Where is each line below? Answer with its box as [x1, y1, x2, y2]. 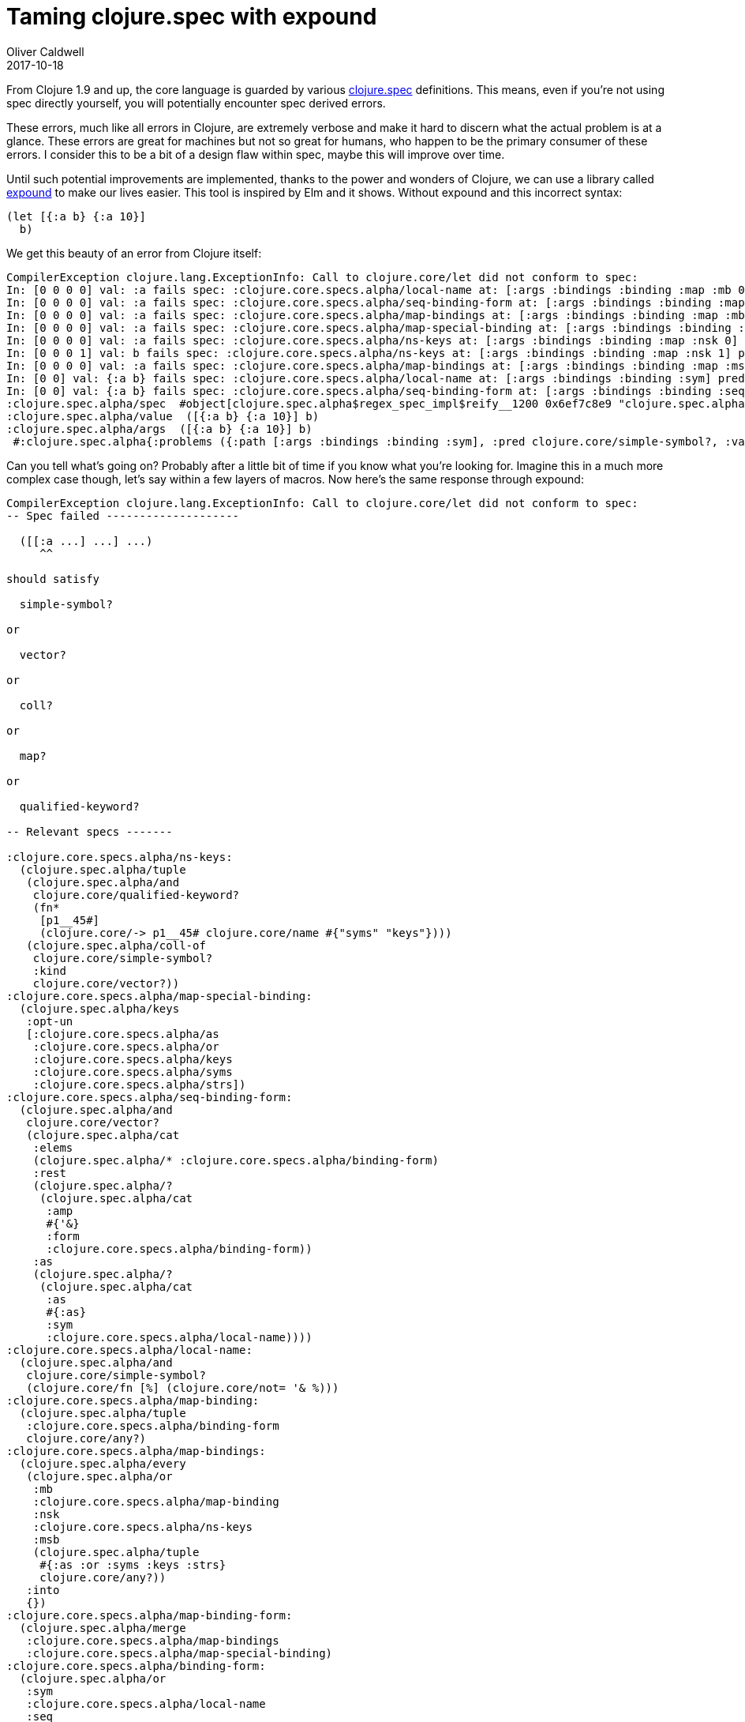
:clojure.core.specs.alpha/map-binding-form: [6, 1608, 293, 1622]
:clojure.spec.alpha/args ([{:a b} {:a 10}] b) [6, 422, 313, 435]
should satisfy [6, 572, 100, 585]
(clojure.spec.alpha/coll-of [26, 938, 206, 952]
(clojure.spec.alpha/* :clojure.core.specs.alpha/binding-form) [32, 1153, 439, 1167]
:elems [32, 1141, 73, 1154]
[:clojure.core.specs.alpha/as [26, 1027, 219, 1040]
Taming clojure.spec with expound [6, 3, 377, 30]
